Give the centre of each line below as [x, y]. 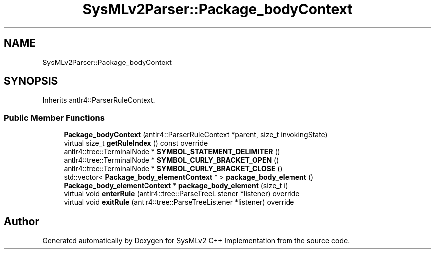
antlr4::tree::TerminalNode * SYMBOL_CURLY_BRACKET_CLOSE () [173, 169]
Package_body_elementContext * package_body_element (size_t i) [176, 186]
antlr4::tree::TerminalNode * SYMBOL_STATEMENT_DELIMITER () [172, 152]
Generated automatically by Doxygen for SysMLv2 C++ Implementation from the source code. [196, 241]
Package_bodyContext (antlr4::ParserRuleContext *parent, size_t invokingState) [196, 135]
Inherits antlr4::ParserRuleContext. [99, 100]
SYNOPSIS [31, 81]
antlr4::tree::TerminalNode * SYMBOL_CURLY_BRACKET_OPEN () [171, 160]
